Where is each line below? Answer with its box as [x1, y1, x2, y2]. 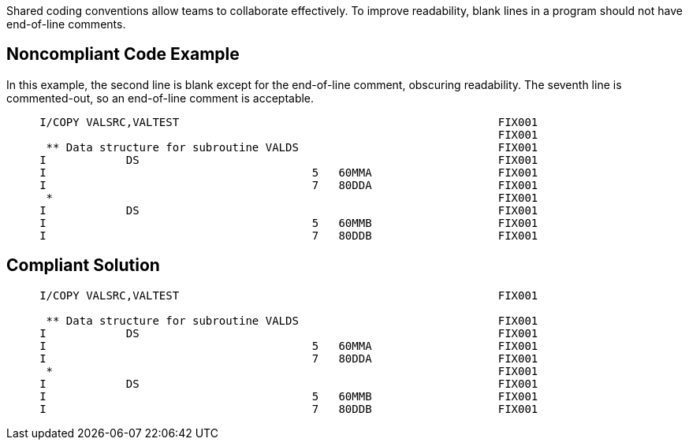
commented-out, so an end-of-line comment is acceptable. [6, 91, 315, 105]
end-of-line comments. [6, 17, 126, 31]
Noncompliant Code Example [6, 44, 240, 65]
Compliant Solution [6, 255, 160, 276]
